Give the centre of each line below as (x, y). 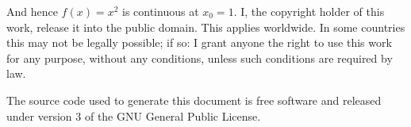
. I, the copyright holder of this (309, 11)
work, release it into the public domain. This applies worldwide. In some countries (206, 27)
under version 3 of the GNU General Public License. (134, 115)
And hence (32, 11)
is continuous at (160, 11)
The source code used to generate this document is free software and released (194, 100)
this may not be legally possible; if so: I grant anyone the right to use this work (199, 42)
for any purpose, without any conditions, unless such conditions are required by (200, 58)
